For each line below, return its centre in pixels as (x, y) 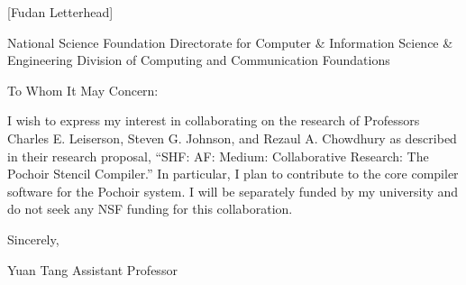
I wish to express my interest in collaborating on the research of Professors (214, 120)
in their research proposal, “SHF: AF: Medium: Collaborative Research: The (218, 156)
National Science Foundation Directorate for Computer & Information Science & (230, 42)
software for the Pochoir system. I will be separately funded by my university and (233, 191)
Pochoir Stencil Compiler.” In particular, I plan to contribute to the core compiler (233, 174)
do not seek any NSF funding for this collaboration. (150, 209)
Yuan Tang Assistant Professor (92, 269)
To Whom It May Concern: (83, 90)
